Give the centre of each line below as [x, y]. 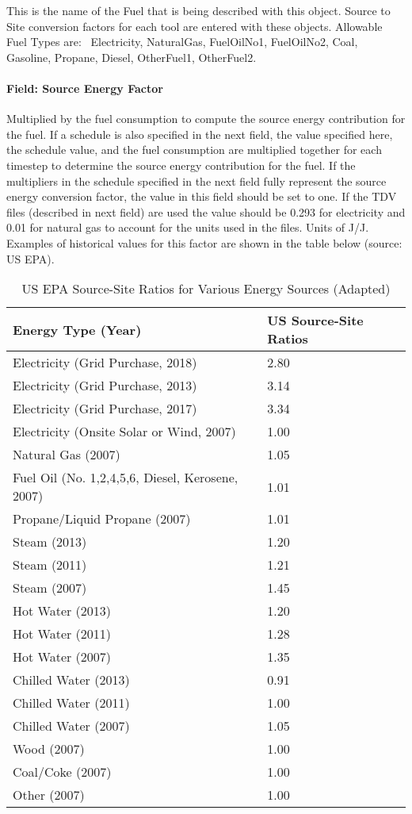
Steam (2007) [50, 588]
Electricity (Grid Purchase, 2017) [105, 409]
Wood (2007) [49, 749]
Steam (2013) [50, 542]
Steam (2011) [50, 565]
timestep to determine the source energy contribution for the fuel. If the [181, 165]
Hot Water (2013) [62, 611]
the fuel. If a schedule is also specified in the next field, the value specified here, [200, 134]
